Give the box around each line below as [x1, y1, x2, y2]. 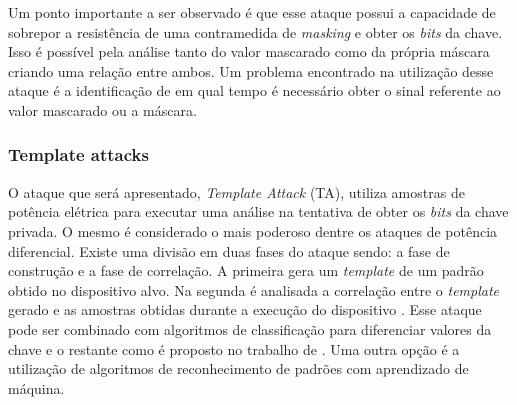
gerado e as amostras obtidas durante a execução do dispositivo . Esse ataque [8, 299, 482, 320]
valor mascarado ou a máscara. [8, 99, 197, 120]
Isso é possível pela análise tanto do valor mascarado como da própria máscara [8, 41, 490, 62]
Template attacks [8, 142, 149, 167]
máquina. [8, 377, 65, 398]
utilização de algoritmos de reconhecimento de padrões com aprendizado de [8, 358, 469, 379]
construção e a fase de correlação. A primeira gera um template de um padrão [8, 260, 484, 281]
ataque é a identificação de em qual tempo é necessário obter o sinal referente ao [8, 80, 501, 101]
